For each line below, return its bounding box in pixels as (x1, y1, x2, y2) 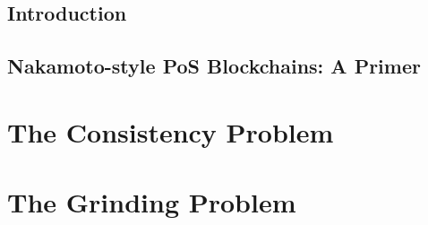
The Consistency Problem (7, 113, 334, 150)
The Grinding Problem (7, 184, 296, 221)
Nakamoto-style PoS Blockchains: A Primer (7, 52, 421, 80)
